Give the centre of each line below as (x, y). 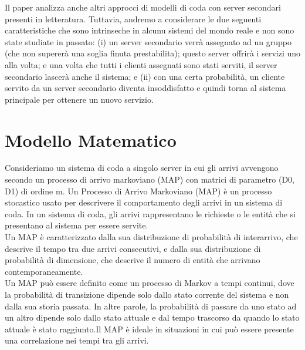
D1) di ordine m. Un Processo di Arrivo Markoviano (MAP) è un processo (138, 191)
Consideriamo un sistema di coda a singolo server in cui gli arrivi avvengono (142, 168)
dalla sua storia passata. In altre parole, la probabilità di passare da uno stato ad (151, 306)
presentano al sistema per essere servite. (77, 225)
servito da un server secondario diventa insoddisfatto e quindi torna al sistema (145, 88)
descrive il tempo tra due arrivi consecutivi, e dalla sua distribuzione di (133, 248)
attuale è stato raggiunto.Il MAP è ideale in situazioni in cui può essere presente (149, 329)
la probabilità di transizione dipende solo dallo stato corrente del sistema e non (147, 294)
